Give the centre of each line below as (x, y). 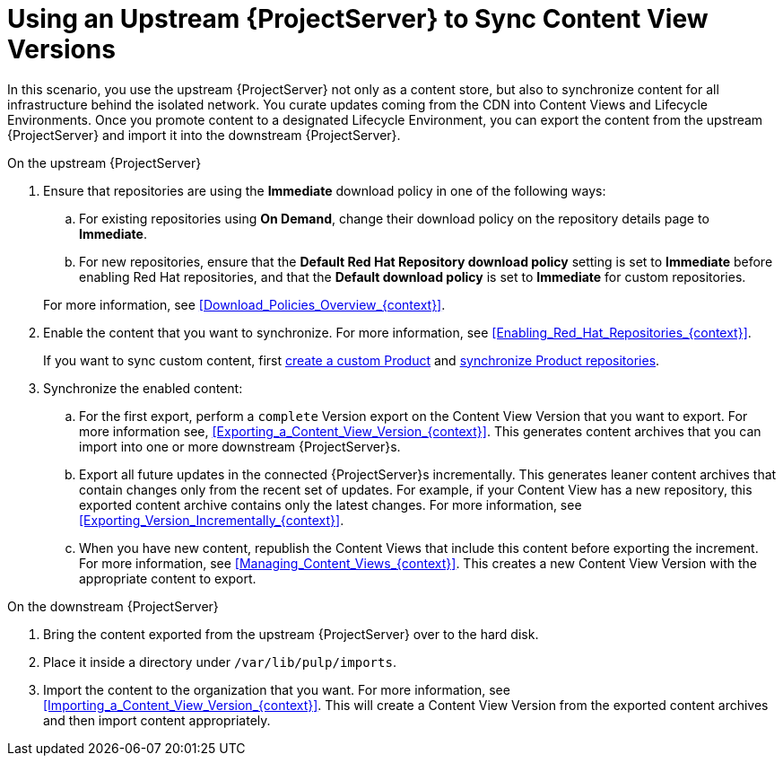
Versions (61, 49)
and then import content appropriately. (157, 720)
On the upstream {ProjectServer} (104, 162)
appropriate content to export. (168, 578)
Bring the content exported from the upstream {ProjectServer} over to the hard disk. (291, 634)
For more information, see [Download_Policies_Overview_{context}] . (244, 304)
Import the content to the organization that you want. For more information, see (277, 689)
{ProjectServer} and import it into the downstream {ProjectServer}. (204, 135)
